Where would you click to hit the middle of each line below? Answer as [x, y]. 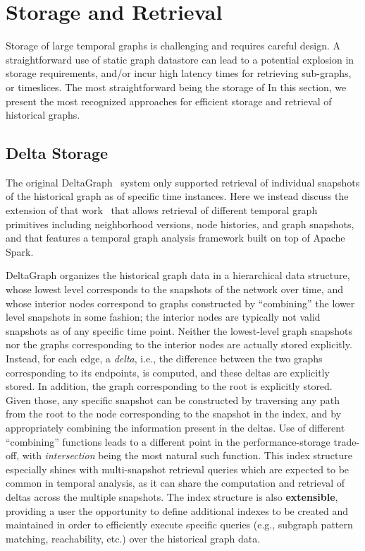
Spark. [20, 251]
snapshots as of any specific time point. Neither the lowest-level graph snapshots [179, 330]
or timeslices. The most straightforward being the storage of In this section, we [176, 87]
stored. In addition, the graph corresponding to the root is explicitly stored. [169, 386]
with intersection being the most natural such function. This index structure [187, 455]
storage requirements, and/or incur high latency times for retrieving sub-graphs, [179, 73]
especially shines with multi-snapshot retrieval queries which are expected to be [178, 469]
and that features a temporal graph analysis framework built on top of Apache [175, 238]
